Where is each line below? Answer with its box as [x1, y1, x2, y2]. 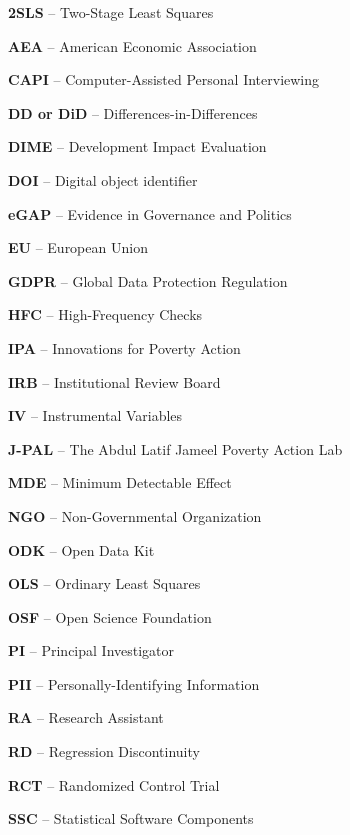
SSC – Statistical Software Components [8, 808, 254, 829]
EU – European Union [8, 237, 148, 258]
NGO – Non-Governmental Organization [8, 505, 262, 526]
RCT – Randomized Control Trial [8, 774, 220, 795]
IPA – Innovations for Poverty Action [8, 337, 241, 358]
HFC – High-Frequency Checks [8, 304, 203, 325]
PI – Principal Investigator [8, 640, 175, 661]
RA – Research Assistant [8, 707, 164, 728]
